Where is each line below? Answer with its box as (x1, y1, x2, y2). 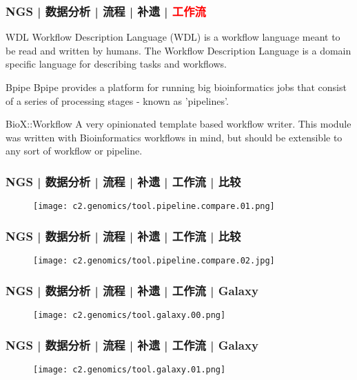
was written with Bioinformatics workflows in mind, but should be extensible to (6, 130, 343, 144)
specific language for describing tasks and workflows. (6, 57, 227, 71)
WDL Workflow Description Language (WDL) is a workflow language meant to (6, 30, 340, 44)
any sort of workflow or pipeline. (6, 143, 143, 158)
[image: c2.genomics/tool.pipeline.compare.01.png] (33, 201, 275, 212)
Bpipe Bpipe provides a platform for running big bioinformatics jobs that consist (6, 80, 347, 94)
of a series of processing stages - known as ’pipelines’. (6, 93, 229, 108)
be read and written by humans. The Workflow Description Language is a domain (6, 43, 351, 57)
